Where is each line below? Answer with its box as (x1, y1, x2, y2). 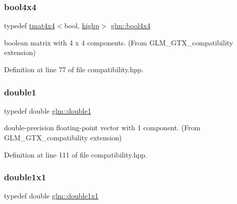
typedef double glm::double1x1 (4, 190, 99, 201)
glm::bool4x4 (111, 20, 151, 31)
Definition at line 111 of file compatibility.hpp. (4, 149, 147, 160)
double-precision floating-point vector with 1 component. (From (4, 122, 201, 133)
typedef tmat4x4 (4, 20, 55, 31)
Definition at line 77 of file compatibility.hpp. (4, 64, 144, 74)
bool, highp (64, 20, 99, 31)
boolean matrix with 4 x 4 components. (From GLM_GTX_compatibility (4, 37, 233, 47)
